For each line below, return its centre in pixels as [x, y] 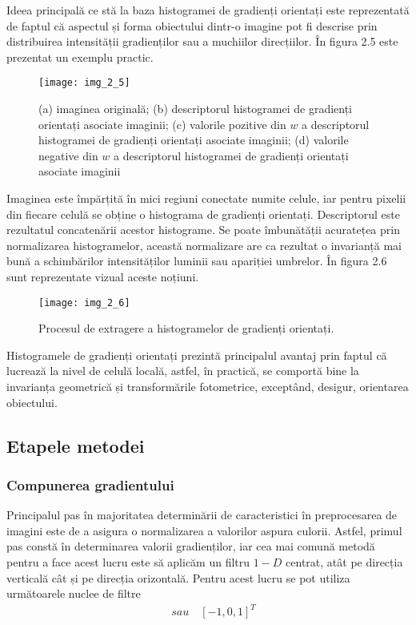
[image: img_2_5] [84, 83]
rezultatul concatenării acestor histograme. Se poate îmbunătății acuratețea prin [203, 230]
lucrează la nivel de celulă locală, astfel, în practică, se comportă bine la [183, 371]
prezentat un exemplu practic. [80, 56]
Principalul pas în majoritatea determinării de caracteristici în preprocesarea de [202, 515]
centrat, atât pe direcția [344, 561]
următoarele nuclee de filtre [74, 593]
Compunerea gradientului [90, 484]
